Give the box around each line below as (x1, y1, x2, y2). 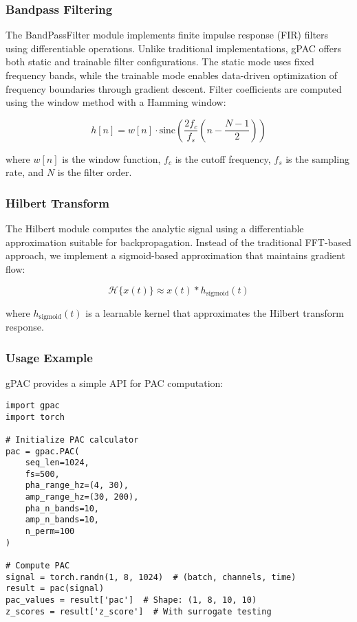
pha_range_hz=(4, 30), (25, 480, 129, 491)
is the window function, (62, 151, 161, 166)
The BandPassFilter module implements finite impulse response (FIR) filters (6, 27, 329, 42)
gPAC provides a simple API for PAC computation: (6, 376, 224, 390)
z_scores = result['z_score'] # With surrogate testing (6, 606, 272, 617)
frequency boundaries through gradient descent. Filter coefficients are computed (6, 81, 342, 96)
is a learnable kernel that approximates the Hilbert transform (85, 306, 345, 320)
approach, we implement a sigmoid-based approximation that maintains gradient (6, 248, 345, 263)
